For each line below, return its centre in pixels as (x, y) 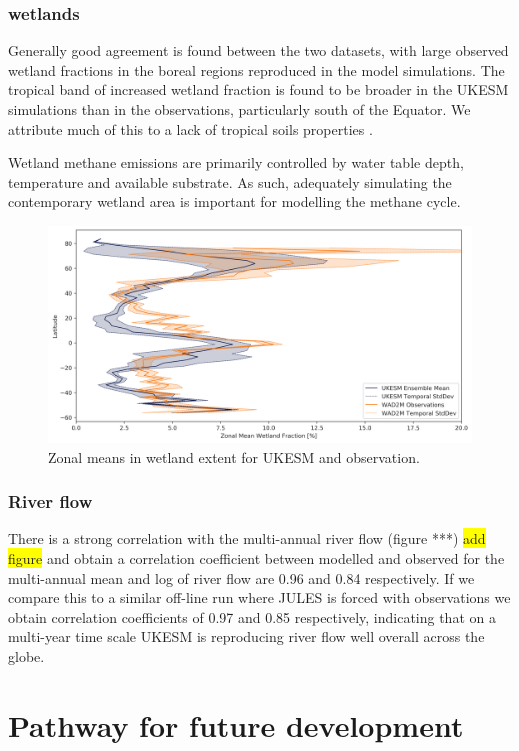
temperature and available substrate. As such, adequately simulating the (230, 181)
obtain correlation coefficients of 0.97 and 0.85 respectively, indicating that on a (252, 616)
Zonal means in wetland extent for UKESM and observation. (234, 456)
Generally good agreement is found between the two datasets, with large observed (258, 50)
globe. (26, 655)
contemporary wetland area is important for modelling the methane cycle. (234, 201)
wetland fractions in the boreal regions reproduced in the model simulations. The (256, 69)
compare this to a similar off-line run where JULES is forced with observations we (259, 597)
